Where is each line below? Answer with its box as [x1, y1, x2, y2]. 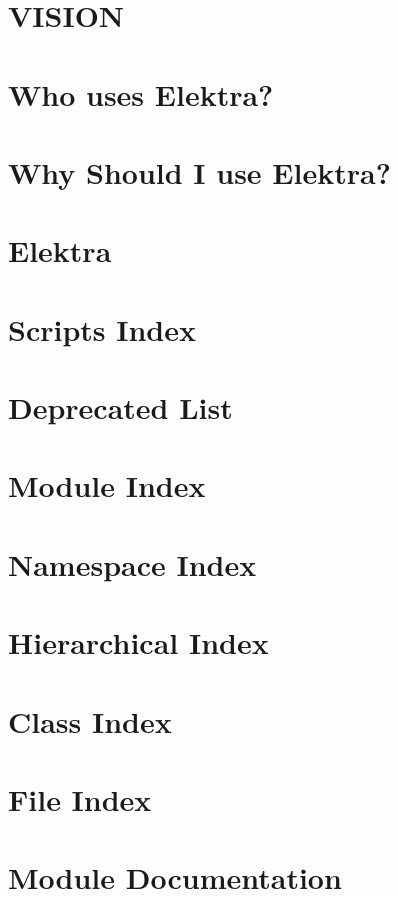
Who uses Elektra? [8, 73, 274, 114]
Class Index [8, 700, 172, 741]
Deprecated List [8, 387, 233, 428]
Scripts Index [8, 308, 196, 349]
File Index [8, 778, 152, 819]
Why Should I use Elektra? [8, 151, 391, 192]
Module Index [8, 465, 206, 506]
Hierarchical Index [8, 622, 269, 663]
